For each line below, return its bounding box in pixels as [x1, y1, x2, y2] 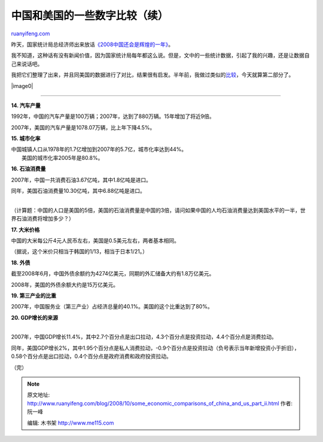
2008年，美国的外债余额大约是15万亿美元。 [11, 281, 119, 288]
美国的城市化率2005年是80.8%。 [22, 154, 103, 161]
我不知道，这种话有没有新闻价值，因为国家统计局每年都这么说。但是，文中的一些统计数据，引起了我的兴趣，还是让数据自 [11, 52, 310, 59]
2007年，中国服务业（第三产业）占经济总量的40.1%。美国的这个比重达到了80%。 [11, 303, 213, 310]
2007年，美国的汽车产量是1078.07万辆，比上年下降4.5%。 [11, 123, 156, 131]
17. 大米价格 [11, 226, 40, 233]
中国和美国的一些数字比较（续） [11, 9, 169, 22]
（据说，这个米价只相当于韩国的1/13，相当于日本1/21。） [11, 248, 148, 255]
